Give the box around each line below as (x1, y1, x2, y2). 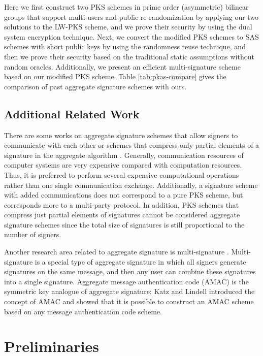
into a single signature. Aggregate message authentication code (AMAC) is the (4, 276, 249, 286)
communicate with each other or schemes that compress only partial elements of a (4, 140, 259, 150)
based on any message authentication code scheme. (4, 306, 162, 316)
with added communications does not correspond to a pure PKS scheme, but (4, 189, 243, 200)
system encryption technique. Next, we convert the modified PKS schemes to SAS (4, 31, 259, 42)
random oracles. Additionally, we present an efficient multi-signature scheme (4, 61, 241, 72)
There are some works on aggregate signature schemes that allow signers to (4, 130, 238, 140)
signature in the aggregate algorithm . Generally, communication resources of (4, 149, 244, 160)
